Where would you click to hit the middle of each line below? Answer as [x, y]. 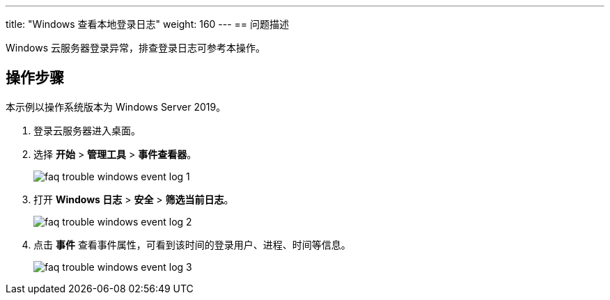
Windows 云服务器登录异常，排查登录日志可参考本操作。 [135, 48]
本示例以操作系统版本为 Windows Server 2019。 [116, 106]
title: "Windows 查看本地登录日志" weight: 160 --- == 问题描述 [148, 24]
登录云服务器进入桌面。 [87, 130]
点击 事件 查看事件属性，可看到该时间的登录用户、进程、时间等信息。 [192, 244]
